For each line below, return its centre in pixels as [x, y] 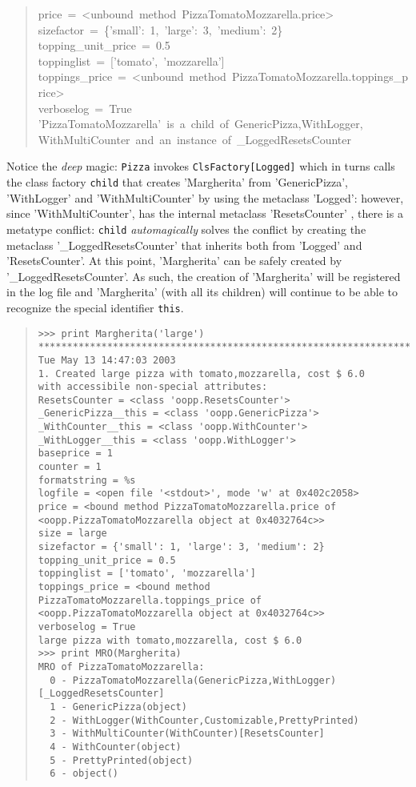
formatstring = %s [87, 480]
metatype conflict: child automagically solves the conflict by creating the [186, 229]
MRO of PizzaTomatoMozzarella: [121, 667]
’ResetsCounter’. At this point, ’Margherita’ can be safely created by [174, 261]
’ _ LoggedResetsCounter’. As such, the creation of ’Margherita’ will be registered [204, 276]
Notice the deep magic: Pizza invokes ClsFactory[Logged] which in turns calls [201, 166]
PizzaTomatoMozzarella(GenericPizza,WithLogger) [204, 680]
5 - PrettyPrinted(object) [122, 760]
